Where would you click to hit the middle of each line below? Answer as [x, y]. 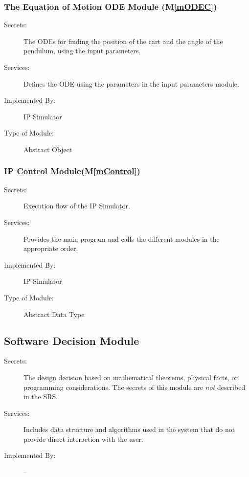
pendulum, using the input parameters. [82, 51]
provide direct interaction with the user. [83, 439]
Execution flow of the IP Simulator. [77, 206]
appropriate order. [51, 248]
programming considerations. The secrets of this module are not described [135, 387]
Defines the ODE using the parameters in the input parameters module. [131, 83]
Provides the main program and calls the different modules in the [122, 238]
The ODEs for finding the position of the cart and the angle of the [123, 41]
